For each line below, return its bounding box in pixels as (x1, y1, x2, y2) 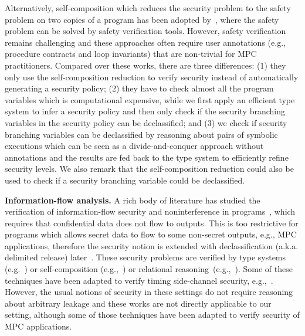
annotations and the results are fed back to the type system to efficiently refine (5, 151, 289, 163)
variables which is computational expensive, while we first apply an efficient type (5, 93, 295, 106)
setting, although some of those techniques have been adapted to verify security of (5, 308, 300, 321)
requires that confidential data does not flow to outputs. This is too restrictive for (5, 216, 299, 229)
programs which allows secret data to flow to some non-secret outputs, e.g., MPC (5, 228, 297, 240)
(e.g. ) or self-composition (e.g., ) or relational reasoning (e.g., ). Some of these (5, 263, 293, 275)
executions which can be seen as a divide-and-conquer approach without (5, 140, 264, 152)
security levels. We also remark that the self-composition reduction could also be (5, 162, 294, 175)
